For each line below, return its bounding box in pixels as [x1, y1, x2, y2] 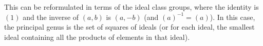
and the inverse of [23, 11, 79, 22]
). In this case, [210, 11, 255, 22]
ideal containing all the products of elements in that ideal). [4, 31, 190, 42]
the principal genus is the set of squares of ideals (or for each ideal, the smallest [4, 21, 255, 32]
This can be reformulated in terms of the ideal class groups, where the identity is [4, 2, 259, 12]
